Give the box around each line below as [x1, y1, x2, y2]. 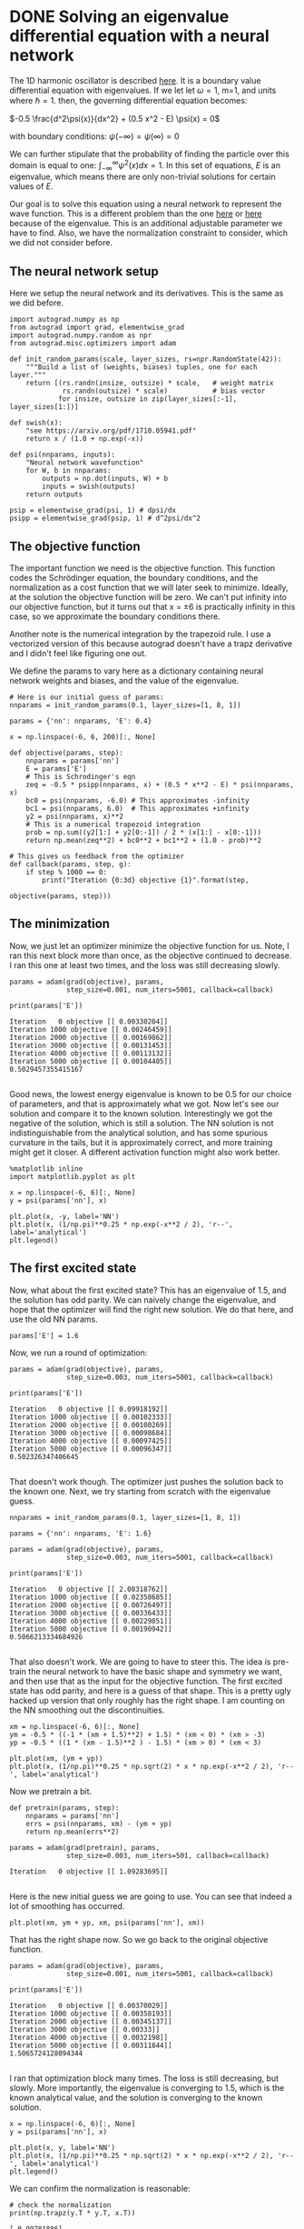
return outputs [25, 490, 83, 499]
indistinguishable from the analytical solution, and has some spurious [9, 1127, 269, 1138]
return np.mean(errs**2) [25, 1827, 120, 1836]
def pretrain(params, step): [9, 1803, 120, 1813]
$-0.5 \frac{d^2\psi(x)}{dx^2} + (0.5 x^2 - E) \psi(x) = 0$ [9, 113, 221, 124]
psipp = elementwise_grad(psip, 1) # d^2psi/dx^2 [9, 514, 201, 524]
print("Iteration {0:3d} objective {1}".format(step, [42, 875, 250, 885]
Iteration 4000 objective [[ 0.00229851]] [9, 1616, 172, 1625]
